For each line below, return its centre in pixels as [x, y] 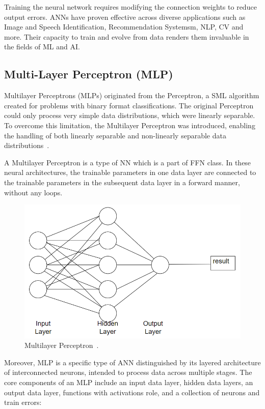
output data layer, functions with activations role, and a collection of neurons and [132, 392]
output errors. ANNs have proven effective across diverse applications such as [125, 17]
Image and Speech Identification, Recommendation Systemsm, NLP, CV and [124, 27]
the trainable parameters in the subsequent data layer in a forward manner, [122, 182]
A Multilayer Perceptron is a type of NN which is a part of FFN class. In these [128, 162]
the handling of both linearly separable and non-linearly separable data [115, 135]
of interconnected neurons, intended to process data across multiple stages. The [128, 372]
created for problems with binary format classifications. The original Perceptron [129, 105]
